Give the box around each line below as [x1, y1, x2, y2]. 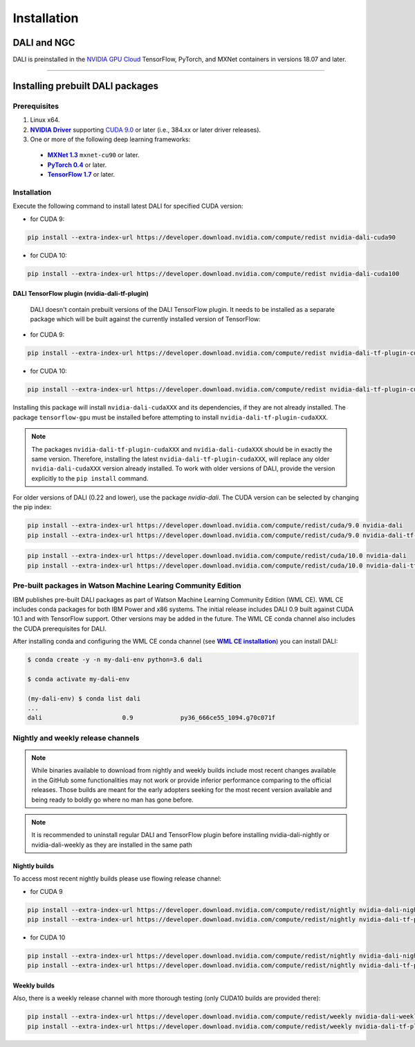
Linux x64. [30, 116, 60, 124]
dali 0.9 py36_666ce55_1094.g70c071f [27, 714, 276, 722]
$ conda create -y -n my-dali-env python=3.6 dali [27, 656, 203, 664]
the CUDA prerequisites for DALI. [12, 624, 107, 633]
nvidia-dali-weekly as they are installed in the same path [31, 841, 193, 849]
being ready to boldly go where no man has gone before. [31, 795, 194, 804]
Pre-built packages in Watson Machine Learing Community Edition [12, 581, 241, 590]
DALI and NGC [12, 37, 75, 49]
